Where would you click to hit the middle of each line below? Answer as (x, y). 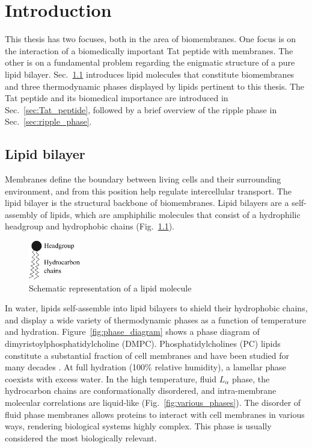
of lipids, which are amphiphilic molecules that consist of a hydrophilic (170, 214)
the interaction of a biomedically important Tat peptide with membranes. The (149, 50)
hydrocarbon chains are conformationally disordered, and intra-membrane (141, 390)
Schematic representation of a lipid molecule (110, 288)
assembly (21, 214)
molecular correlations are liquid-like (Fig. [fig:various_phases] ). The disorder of (153, 402)
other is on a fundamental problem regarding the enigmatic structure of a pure (150, 62)
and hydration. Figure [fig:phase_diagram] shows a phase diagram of (132, 331)
